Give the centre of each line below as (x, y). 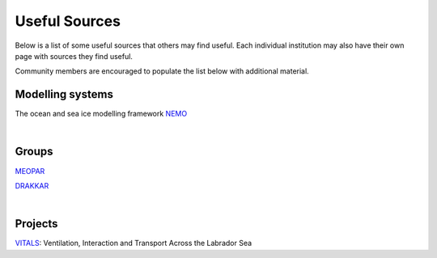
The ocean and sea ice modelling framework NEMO (101, 114)
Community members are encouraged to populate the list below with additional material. (162, 71)
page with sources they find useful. (74, 56)
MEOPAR (30, 171)
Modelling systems (64, 94)
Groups (34, 152)
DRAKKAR (32, 185)
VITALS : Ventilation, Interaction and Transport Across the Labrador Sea (134, 243)
